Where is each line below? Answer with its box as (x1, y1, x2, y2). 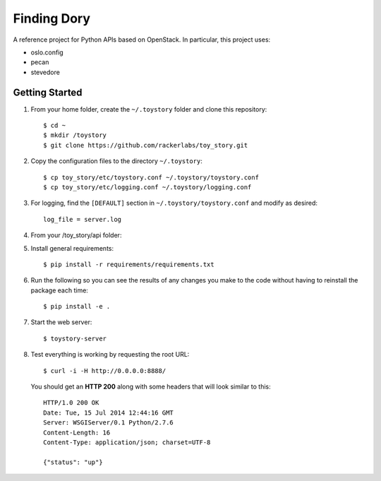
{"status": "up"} (43, 458, 103, 466)
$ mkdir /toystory (43, 131, 107, 139)
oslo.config (30, 48, 64, 57)
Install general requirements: (30, 244, 114, 252)
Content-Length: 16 (43, 428, 111, 437)
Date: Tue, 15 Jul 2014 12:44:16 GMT (43, 408, 174, 417)
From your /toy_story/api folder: (30, 231, 122, 239)
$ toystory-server (43, 334, 107, 343)
